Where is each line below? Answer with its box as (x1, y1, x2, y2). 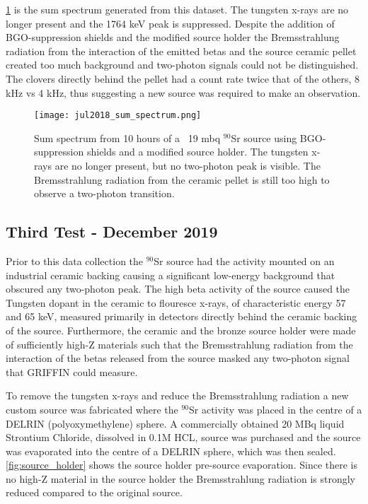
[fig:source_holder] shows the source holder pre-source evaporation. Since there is (6, 457, 357, 472)
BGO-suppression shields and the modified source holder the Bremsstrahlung (6, 30, 340, 45)
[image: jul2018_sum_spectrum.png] (34, 110, 202, 121)
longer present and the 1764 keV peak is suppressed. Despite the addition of (6, 16, 335, 30)
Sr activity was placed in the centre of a (189, 402, 362, 416)
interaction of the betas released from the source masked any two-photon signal (6, 351, 350, 365)
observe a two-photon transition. (34, 186, 175, 201)
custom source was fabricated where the (6, 402, 178, 416)
